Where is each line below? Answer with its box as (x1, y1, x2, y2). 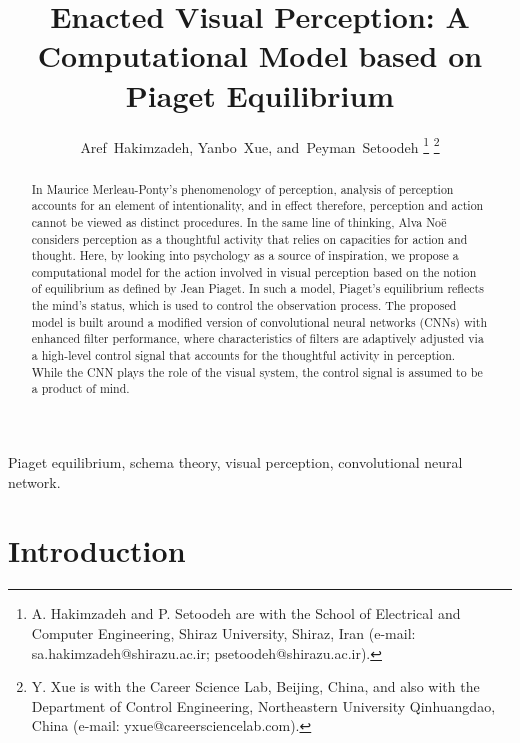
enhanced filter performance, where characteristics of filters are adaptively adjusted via (31, 330, 484, 347)
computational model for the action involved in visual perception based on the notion (31, 263, 477, 280)
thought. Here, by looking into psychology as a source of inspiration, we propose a (31, 247, 459, 264)
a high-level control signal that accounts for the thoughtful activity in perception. (31, 347, 456, 364)
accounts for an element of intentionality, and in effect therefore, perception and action (31, 197, 484, 214)
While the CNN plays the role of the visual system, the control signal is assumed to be (31, 363, 483, 380)
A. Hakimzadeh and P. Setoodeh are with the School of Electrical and (31, 603, 461, 624)
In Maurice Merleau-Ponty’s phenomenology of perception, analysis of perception (31, 180, 454, 197)
